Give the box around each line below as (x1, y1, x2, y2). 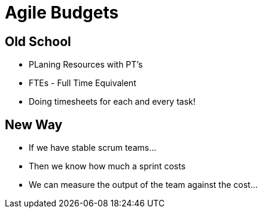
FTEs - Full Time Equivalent (29, 78, 136, 89)
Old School (5, 34, 71, 49)
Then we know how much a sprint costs (29, 161, 186, 172)
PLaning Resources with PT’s (29, 59, 143, 70)
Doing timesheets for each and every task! (29, 96, 196, 107)
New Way (5, 117, 63, 132)
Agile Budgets (5, 2, 119, 23)
